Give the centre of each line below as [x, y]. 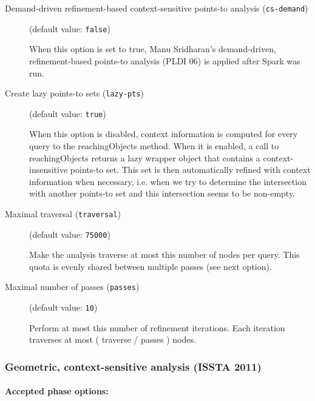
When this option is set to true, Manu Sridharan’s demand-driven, [153, 49]
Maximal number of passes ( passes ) [72, 287]
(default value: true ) [68, 113]
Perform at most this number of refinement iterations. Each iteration [157, 327]
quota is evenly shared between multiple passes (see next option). [151, 266]
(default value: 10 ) [63, 307]
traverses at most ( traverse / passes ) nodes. [113, 339]
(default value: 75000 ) [70, 234]
